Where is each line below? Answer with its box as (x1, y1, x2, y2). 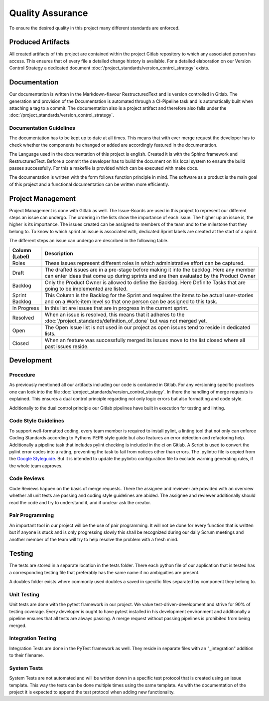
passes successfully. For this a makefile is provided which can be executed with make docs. (9, 165, 199, 171)
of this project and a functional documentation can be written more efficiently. (9, 181, 169, 187)
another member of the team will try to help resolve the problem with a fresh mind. (9, 536, 179, 542)
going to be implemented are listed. (44, 285, 128, 292)
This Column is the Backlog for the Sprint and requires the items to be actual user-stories (44, 292, 254, 299)
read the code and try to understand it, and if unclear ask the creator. (9, 499, 151, 505)
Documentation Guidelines (9, 125, 76, 132)
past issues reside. (44, 343, 89, 350)
